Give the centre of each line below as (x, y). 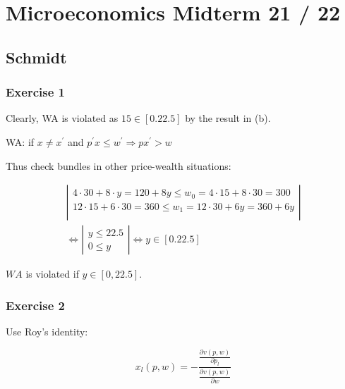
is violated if (52, 274)
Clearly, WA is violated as (62, 118)
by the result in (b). (228, 118)
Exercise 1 (35, 92)
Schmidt (36, 57)
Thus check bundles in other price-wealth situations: (119, 165)
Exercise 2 (35, 305)
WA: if (20, 141)
